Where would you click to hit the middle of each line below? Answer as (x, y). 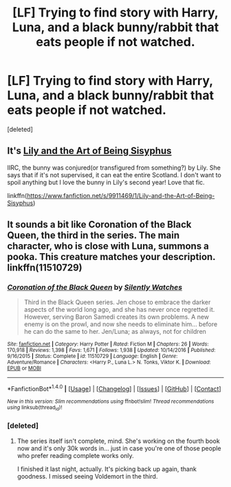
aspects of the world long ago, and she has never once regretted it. (119, 310)
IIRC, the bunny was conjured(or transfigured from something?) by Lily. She (114, 168)
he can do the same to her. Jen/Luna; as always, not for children (115, 332)
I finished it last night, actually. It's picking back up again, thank (107, 469)
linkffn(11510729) (45, 268)
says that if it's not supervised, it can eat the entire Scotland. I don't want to (114, 175)
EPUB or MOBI (24, 368)
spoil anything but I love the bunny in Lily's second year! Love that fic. (106, 182)
